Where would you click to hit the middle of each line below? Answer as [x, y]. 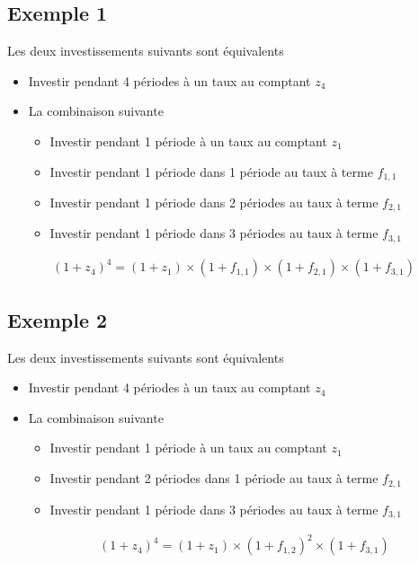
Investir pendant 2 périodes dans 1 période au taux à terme [214, 478]
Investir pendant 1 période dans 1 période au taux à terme [211, 171]
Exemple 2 [58, 319]
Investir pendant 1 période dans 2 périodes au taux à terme [214, 202]
